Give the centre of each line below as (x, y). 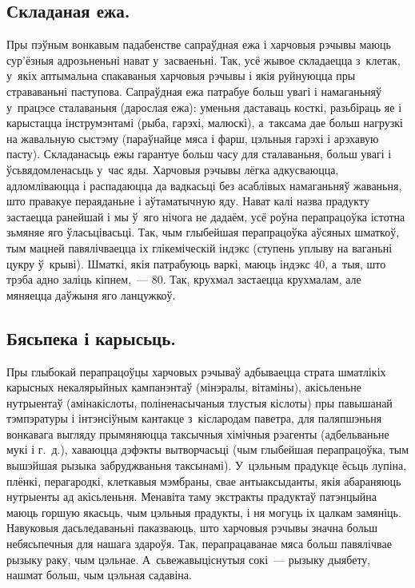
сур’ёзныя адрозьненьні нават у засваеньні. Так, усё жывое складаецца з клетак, (204, 60)
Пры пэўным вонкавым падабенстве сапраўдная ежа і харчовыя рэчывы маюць (199, 44)
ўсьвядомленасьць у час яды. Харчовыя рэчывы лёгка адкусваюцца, (173, 169)
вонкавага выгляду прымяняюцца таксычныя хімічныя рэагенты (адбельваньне (198, 433)
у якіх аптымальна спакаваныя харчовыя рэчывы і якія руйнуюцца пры (181, 75)
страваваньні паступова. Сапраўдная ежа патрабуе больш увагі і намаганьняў (194, 91)
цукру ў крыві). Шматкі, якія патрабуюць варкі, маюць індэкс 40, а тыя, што (196, 263)
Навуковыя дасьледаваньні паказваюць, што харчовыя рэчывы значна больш (192, 528)
